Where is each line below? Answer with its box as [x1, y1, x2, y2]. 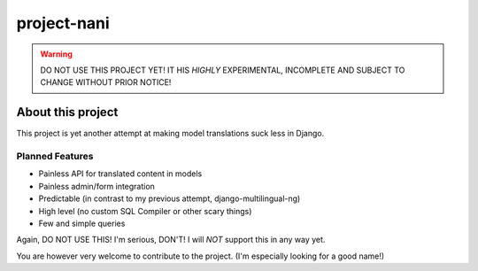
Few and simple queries [38, 218, 126, 228]
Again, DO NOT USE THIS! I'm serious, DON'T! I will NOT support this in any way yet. [16, 235, 326, 245]
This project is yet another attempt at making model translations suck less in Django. [16, 128, 325, 139]
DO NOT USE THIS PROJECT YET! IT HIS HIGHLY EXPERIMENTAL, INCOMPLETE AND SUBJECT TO [40, 65, 405, 75]
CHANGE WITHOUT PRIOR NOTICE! [40, 77, 172, 88]
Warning [40, 49, 73, 59]
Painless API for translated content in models [38, 168, 203, 179]
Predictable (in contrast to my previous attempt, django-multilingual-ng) [38, 193, 301, 204]
